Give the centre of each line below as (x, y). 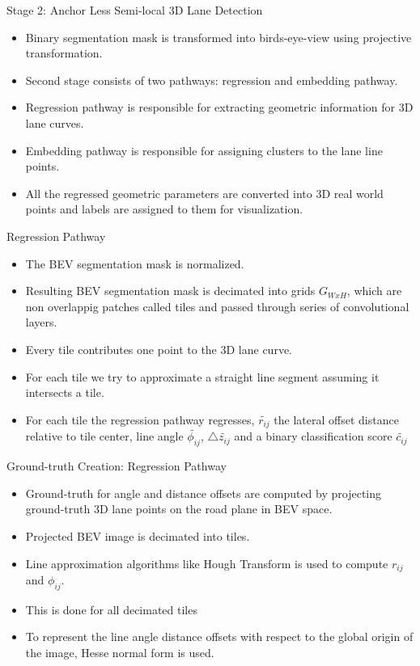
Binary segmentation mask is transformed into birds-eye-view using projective (218, 37)
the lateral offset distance (336, 419)
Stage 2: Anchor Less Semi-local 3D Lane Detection (135, 10)
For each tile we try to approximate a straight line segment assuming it (202, 376)
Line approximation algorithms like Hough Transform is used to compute (207, 563)
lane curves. (55, 122)
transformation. (64, 53)
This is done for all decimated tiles (111, 609)
